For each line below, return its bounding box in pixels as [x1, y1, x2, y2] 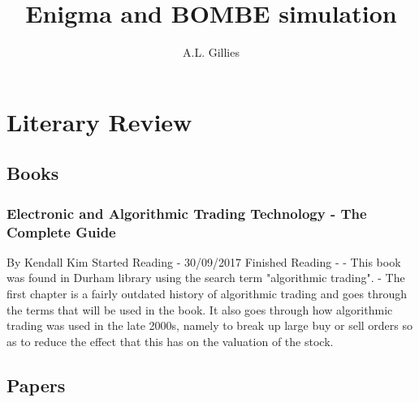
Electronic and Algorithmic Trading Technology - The [6, 203, 367, 223]
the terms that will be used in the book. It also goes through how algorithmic [6, 301, 393, 318]
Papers [6, 372, 66, 397]
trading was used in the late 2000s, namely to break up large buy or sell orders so [6, 317, 413, 334]
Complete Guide [6, 221, 116, 242]
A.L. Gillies [183, 44, 240, 61]
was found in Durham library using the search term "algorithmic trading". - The [6, 269, 405, 286]
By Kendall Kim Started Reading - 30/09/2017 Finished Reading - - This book [6, 253, 401, 270]
